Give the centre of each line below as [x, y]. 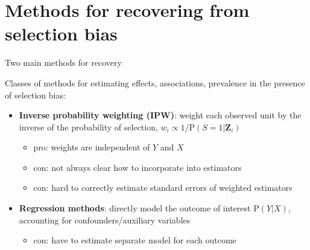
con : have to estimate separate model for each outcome [135, 240]
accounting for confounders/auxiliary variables [105, 220]
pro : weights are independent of [92, 147]
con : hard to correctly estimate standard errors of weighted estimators [163, 187]
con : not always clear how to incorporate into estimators [138, 167]
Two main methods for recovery [63, 62]
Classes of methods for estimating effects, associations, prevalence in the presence [155, 82]
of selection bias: [35, 95]
